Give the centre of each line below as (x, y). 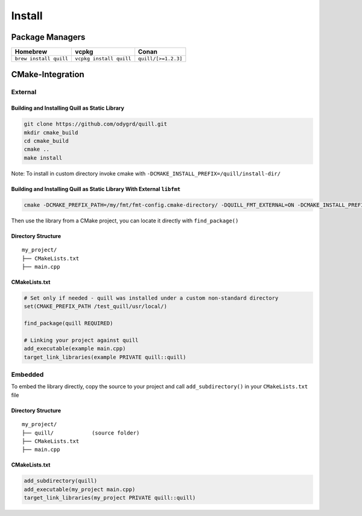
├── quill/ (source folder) (81, 433)
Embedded (27, 375)
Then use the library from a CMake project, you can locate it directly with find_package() (125, 221)
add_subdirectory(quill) (61, 481)
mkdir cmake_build (51, 132)
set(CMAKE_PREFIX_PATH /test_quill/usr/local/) (95, 307)
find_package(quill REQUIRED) (68, 323)
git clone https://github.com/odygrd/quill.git (95, 124)
